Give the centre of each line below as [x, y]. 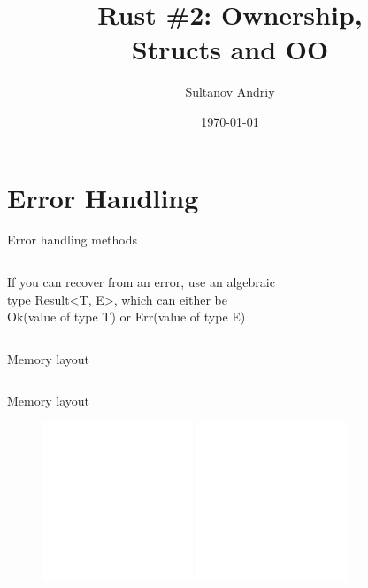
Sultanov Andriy [230, 92]
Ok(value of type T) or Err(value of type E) [126, 317]
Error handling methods [73, 240]
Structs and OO [230, 49]
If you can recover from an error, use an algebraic [141, 282]
